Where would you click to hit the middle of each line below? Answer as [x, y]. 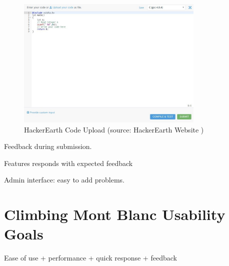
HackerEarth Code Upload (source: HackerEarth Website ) [114, 129]
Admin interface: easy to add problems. [64, 180]
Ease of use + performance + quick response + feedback [90, 258]
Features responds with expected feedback [68, 163]
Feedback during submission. [48, 146]
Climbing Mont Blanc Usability [115, 214]
